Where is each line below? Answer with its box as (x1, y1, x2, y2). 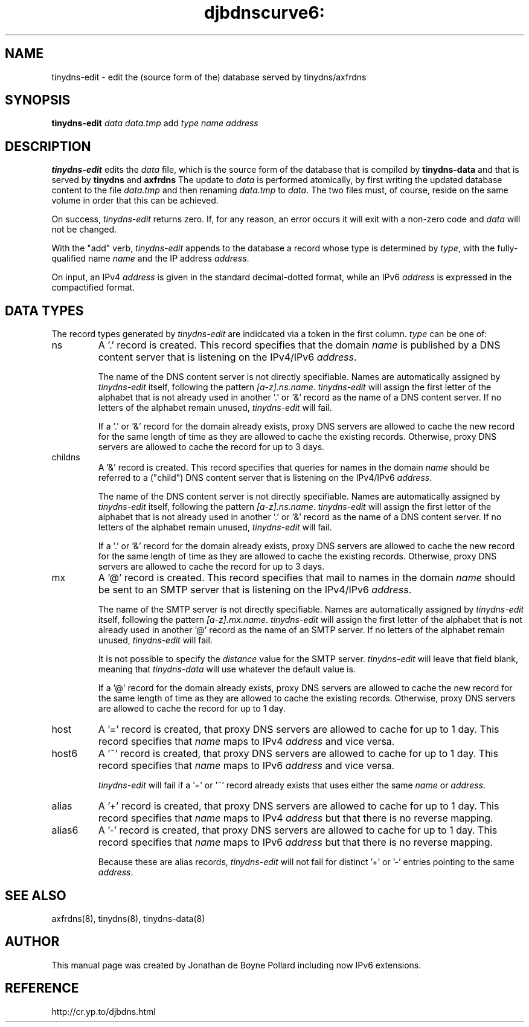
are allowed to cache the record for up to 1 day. (98, 703, 286, 714)
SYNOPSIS (5, 92, 71, 108)
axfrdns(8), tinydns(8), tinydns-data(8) (51, 913, 205, 924)
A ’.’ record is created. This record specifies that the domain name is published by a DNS (98, 339, 501, 352)
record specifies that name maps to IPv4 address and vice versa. (98, 735, 395, 748)
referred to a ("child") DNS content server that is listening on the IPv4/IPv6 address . (98, 472, 432, 483)
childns (51, 452, 80, 463)
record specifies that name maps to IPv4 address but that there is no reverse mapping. (98, 812, 493, 825)
